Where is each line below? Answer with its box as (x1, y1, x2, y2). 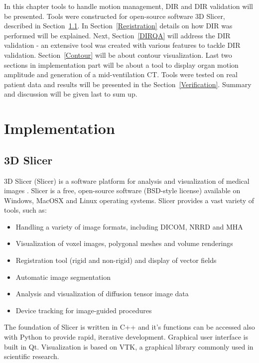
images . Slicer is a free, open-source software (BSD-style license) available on (4, 185, 241, 196)
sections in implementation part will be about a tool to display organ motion (4, 59, 239, 70)
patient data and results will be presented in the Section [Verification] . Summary (4, 79, 252, 89)
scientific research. (4, 351, 59, 362)
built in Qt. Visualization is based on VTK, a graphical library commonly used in (4, 341, 254, 352)
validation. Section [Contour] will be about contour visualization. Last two (4, 49, 232, 60)
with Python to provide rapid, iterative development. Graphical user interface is (4, 332, 248, 342)
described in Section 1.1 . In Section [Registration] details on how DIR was (4, 20, 233, 31)
